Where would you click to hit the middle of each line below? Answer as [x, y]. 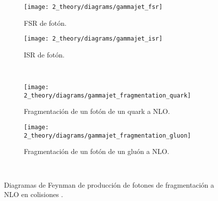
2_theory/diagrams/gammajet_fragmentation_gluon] [108, 135]
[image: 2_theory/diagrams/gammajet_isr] [93, 39]
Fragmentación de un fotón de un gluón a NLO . [97, 151]
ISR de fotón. [44, 54]
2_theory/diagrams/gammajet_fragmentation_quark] [108, 95]
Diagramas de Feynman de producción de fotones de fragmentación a [109, 184]
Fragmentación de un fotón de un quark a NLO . [97, 111]
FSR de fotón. [45, 23]
